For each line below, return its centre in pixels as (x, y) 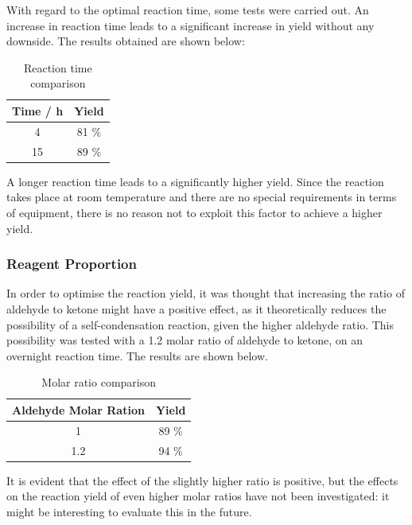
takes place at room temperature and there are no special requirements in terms (202, 197)
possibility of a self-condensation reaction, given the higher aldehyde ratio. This (200, 324)
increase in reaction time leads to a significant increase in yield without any (190, 25)
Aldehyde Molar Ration (78, 409)
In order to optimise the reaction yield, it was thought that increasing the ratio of (206, 293)
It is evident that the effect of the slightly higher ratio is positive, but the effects (202, 480)
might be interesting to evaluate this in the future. (129, 511)
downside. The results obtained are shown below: (126, 41)
